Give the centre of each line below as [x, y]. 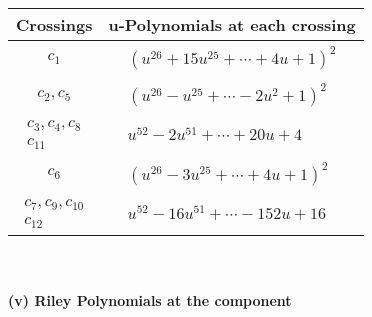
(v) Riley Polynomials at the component [150, 300]
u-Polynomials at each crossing [232, 24]
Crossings [54, 24]
